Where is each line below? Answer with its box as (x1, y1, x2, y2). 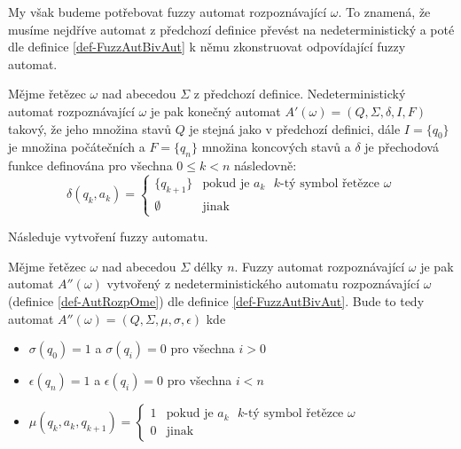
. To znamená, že (338, 3, 431, 20)
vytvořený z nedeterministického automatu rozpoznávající (106, 274, 420, 293)
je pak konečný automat (150, 101, 281, 120)
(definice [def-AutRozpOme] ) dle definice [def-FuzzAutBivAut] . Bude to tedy (8, 291, 425, 310)
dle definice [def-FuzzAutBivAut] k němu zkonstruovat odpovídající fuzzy (8, 37, 406, 56)
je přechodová (364, 138, 439, 156)
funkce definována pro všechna (8, 156, 173, 175)
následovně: (233, 156, 297, 175)
